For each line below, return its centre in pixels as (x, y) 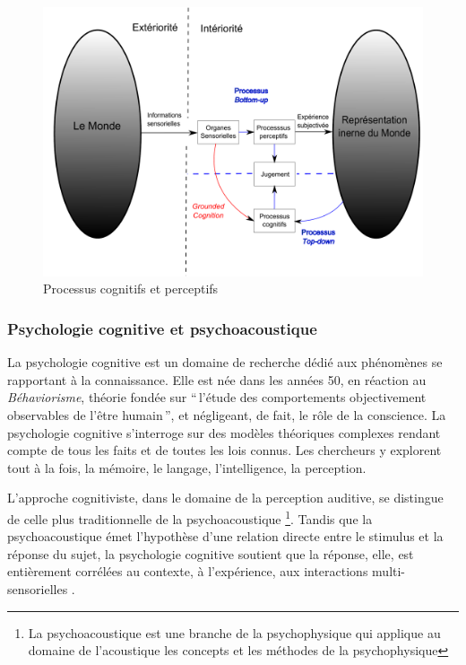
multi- (389, 571)
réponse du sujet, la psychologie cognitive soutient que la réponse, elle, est (211, 553)
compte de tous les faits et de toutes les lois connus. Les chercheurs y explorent (224, 450)
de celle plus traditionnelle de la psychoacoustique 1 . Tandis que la (190, 517)
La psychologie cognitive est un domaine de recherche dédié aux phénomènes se (225, 362)
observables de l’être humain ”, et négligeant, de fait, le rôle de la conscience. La (227, 414)
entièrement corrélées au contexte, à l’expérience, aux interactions (188, 571)
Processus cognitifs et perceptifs (131, 289)
